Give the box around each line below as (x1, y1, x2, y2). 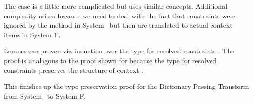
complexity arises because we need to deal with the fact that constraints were (4, 10, 236, 20)
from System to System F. (4, 90, 86, 101)
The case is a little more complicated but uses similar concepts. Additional (4, 1, 228, 11)
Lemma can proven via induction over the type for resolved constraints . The (4, 46, 234, 56)
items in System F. (4, 29, 61, 39)
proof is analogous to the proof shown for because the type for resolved (4, 55, 216, 65)
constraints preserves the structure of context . (4, 65, 144, 75)
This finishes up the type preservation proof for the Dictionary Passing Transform (4, 81, 249, 91)
